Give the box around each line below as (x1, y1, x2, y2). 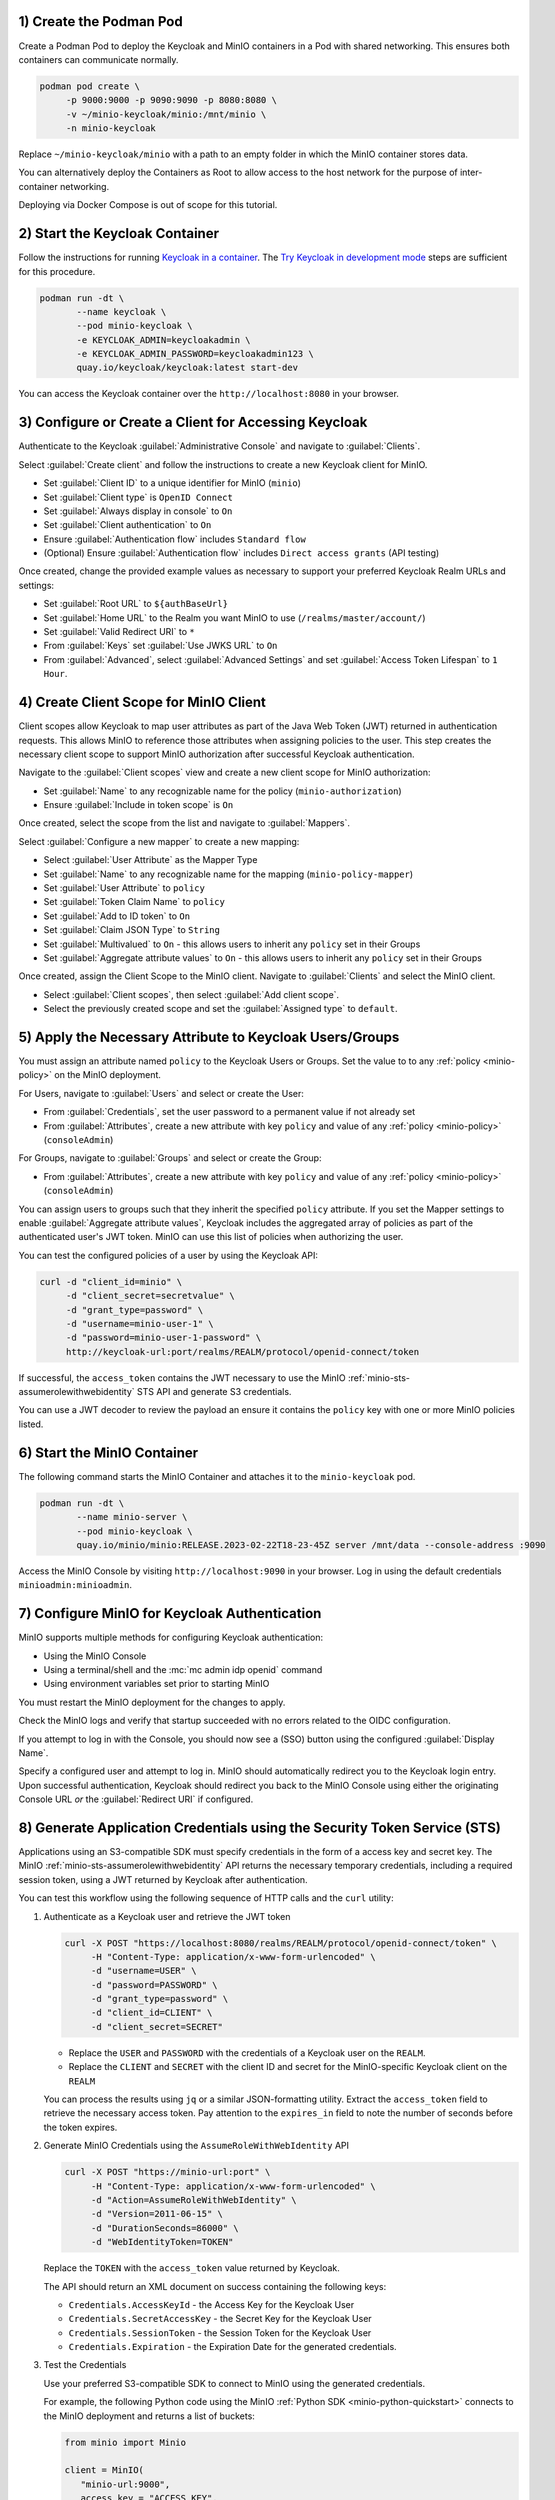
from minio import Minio (64, 2436, 187, 2448)
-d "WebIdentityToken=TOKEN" (90, 2236, 234, 2248)
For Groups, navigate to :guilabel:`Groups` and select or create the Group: (18, 1152, 322, 1164)
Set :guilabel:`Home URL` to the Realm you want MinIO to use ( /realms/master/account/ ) (43, 611, 426, 624)
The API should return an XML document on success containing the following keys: (43, 2280, 387, 2292)
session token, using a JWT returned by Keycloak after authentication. (18, 1873, 309, 1885)
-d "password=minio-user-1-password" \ (65, 1332, 262, 1344)
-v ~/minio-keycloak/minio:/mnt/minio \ (65, 108, 267, 120)
